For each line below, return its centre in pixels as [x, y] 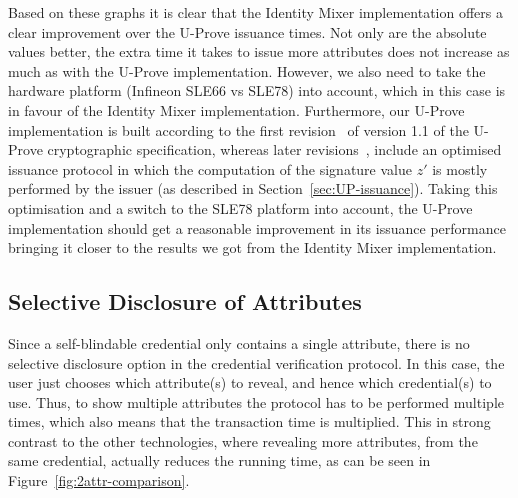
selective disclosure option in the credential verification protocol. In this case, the [256, 362]
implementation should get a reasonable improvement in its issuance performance [257, 227]
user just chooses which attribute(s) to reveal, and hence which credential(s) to [250, 382]
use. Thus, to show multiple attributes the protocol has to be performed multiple [256, 401]
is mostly [460, 168]
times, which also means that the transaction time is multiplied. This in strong [249, 421]
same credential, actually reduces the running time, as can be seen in [219, 460]
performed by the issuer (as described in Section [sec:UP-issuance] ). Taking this [253, 188]
